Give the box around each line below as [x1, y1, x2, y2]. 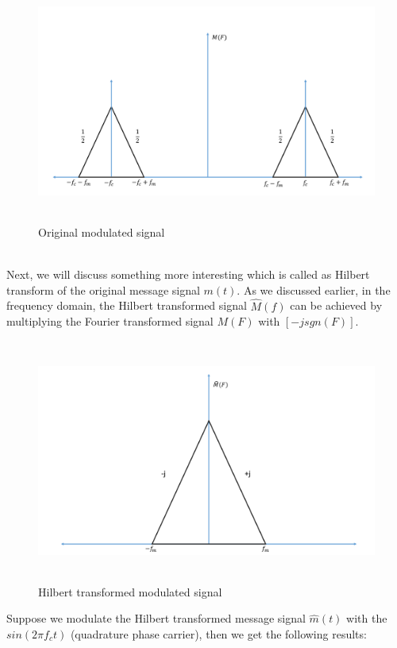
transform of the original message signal [6, 281, 200, 298]
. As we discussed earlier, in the [237, 281, 391, 298]
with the [346, 610, 387, 627]
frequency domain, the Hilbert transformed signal [6, 297, 247, 314]
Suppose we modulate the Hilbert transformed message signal [6, 610, 306, 627]
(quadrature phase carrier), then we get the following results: [70, 625, 367, 642]
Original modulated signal [38, 223, 165, 240]
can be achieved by [290, 297, 383, 314]
